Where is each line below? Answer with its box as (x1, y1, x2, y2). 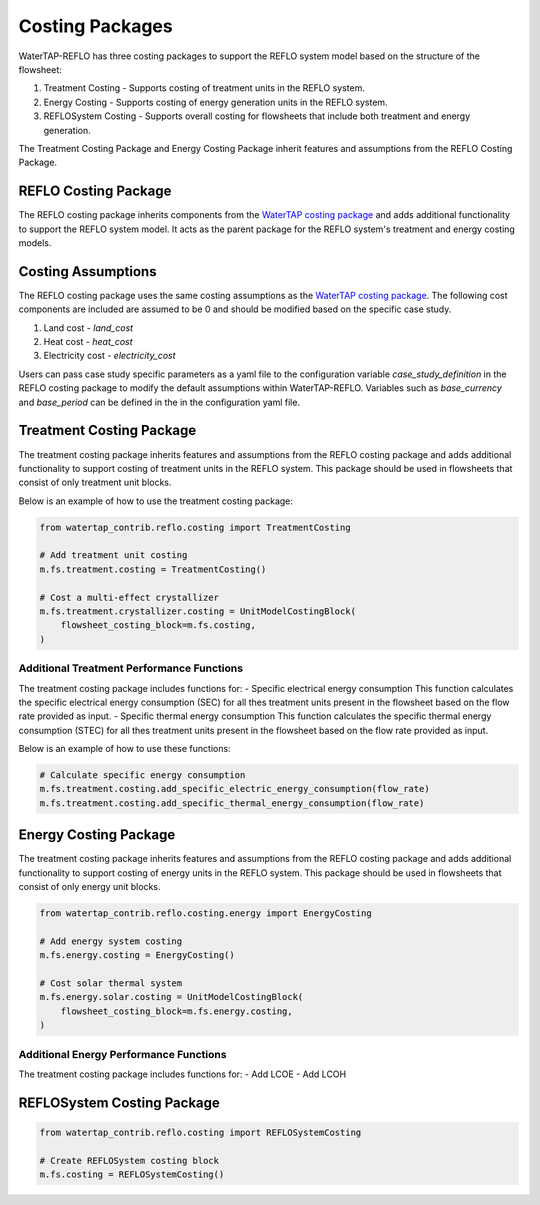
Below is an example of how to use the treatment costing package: (18, 495, 294, 507)
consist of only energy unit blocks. (18, 881, 161, 893)
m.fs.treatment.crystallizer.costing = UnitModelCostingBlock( (39, 606, 357, 617)
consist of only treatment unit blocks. (18, 476, 172, 489)
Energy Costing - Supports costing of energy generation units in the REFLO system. (43, 96, 389, 108)
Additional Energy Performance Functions (18, 1047, 227, 1061)
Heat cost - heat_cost (43, 336, 134, 348)
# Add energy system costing (39, 935, 183, 947)
